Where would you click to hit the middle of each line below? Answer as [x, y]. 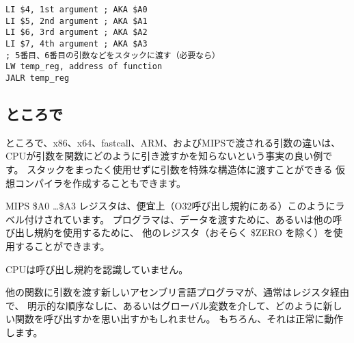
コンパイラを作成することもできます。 [100, 182]
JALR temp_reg [38, 78]
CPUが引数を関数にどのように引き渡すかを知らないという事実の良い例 [164, 156]
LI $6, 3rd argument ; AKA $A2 [77, 33]
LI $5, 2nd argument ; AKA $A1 [77, 21]
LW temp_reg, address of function [84, 67]
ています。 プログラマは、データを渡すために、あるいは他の [198, 219]
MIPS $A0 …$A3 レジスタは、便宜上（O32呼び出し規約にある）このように [171, 206]
